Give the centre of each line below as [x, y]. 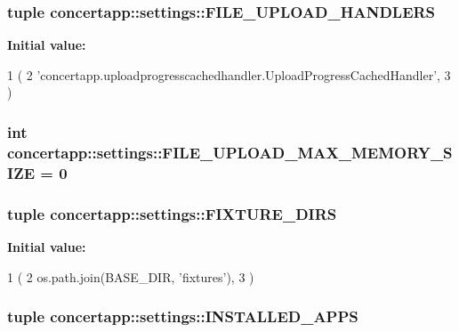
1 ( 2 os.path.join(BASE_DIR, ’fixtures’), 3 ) [131, 276]
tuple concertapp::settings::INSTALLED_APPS [183, 316]
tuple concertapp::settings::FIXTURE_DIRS [172, 213]
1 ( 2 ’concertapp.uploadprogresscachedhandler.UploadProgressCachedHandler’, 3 [229, 74]
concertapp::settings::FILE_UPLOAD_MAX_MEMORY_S [230, 152]
